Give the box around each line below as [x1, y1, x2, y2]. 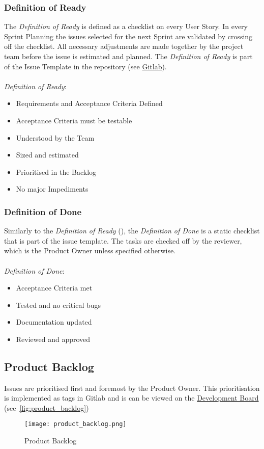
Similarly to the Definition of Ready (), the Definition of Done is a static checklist [4, 225, 260, 236]
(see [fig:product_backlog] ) [4, 402, 89, 413]
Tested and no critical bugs [16, 299, 101, 310]
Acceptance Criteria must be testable [16, 115, 132, 125]
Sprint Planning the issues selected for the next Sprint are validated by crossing [4, 31, 253, 41]
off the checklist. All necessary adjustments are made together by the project [4, 41, 244, 51]
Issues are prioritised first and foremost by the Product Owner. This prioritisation [4, 382, 260, 393]
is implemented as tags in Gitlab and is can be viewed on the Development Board [4, 392, 259, 403]
